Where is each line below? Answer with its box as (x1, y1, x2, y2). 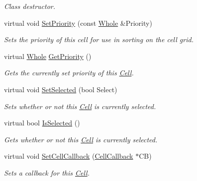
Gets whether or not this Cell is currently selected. (4, 134, 158, 144)
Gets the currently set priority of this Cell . (4, 67, 134, 78)
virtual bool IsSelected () (4, 118, 80, 128)
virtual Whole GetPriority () (4, 51, 92, 61)
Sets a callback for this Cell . (4, 167, 90, 178)
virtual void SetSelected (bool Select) (4, 84, 117, 94)
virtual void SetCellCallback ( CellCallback (4, 151, 133, 161)
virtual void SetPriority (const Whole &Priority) (4, 17, 152, 28)
